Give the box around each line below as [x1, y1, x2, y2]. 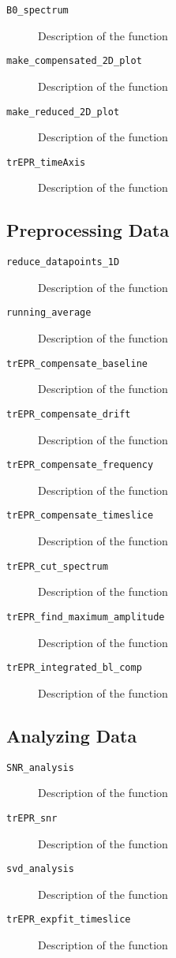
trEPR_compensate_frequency [6, 459, 154, 471]
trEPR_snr [6, 812, 58, 824]
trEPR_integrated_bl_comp [6, 662, 142, 674]
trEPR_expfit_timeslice [6, 914, 131, 926]
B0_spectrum [6, 5, 69, 16]
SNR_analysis [6, 762, 74, 773]
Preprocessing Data [6, 218, 170, 242]
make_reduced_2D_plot [6, 106, 120, 118]
